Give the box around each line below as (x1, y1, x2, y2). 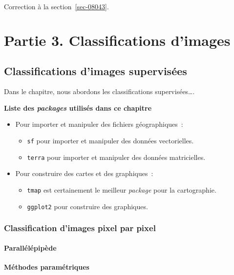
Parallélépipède (4, 242, 57, 253)
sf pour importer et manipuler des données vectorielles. (27, 135, 194, 145)
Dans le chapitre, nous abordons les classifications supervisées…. (4, 86, 195, 97)
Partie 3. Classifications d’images (4, 30, 231, 50)
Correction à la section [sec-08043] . (4, 1, 109, 11)
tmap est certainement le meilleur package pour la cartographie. (27, 184, 216, 195)
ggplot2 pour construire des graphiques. (27, 201, 148, 211)
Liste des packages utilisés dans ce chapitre (4, 102, 152, 113)
